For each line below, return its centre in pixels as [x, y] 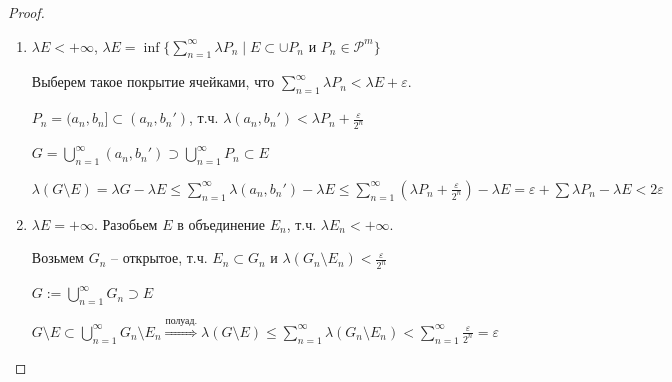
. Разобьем [125, 223]
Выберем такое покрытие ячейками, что [153, 81]
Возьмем [57, 257]
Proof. [26, 12]
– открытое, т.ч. [159, 257]
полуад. [181, 321]
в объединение [221, 223]
